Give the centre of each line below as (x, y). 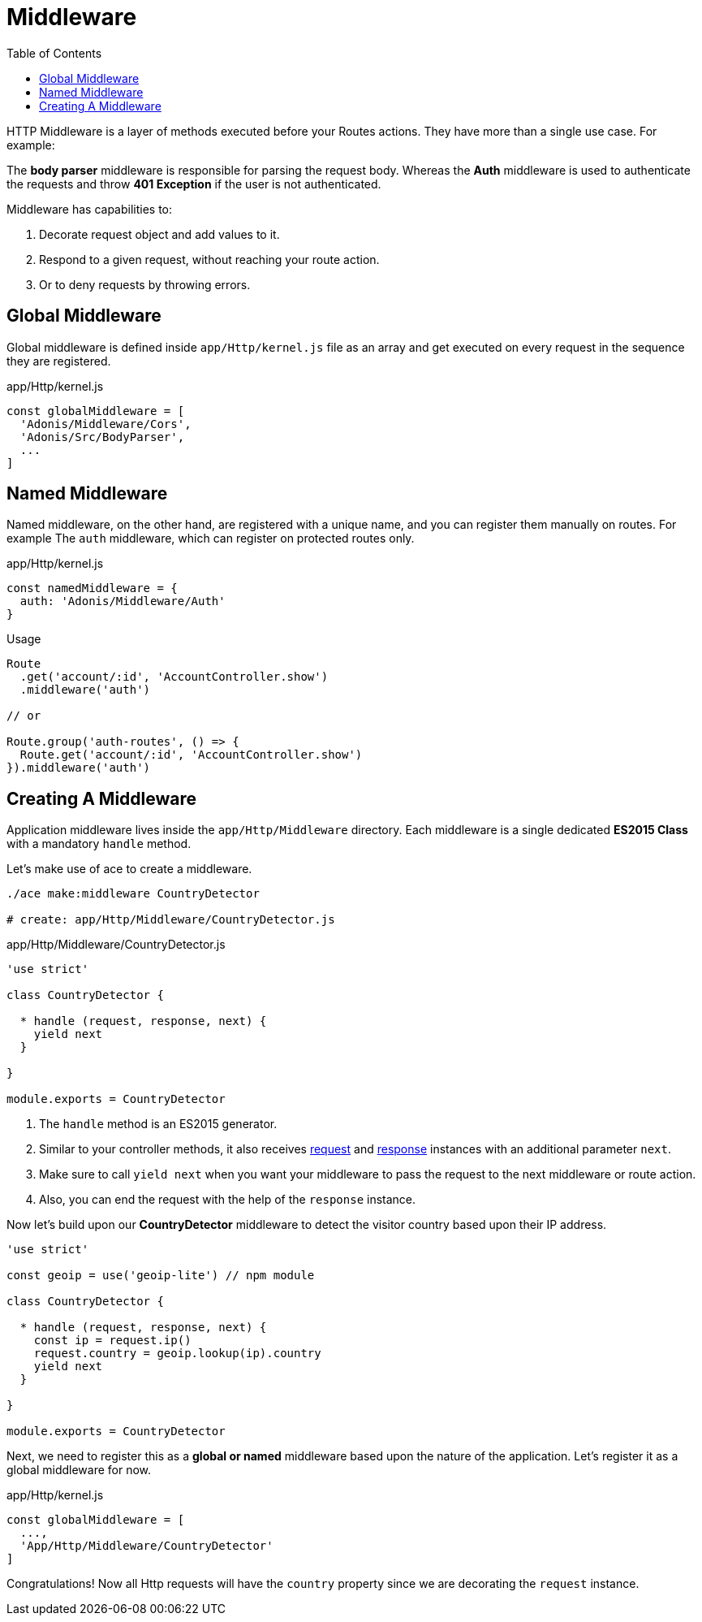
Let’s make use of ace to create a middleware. (129, 869)
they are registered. (59, 361)
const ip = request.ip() (112, 1341)
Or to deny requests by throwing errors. (145, 284)
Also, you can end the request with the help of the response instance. (228, 1200)
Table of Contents (54, 53)
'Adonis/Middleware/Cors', (106, 424)
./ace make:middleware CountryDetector (133, 894)
